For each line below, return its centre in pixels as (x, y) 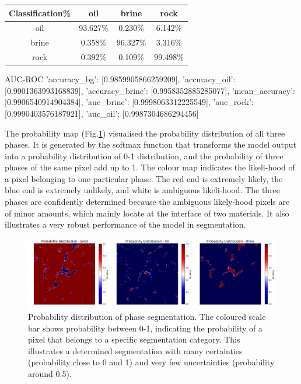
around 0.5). (50, 374)
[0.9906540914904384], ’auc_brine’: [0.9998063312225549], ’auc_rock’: (129, 102)
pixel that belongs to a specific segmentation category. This (134, 339)
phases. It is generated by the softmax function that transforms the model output (150, 144)
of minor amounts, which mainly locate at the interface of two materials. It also (147, 213)
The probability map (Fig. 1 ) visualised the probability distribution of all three (145, 133)
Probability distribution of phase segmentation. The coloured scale (147, 317)
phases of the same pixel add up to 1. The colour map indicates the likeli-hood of (150, 167)
